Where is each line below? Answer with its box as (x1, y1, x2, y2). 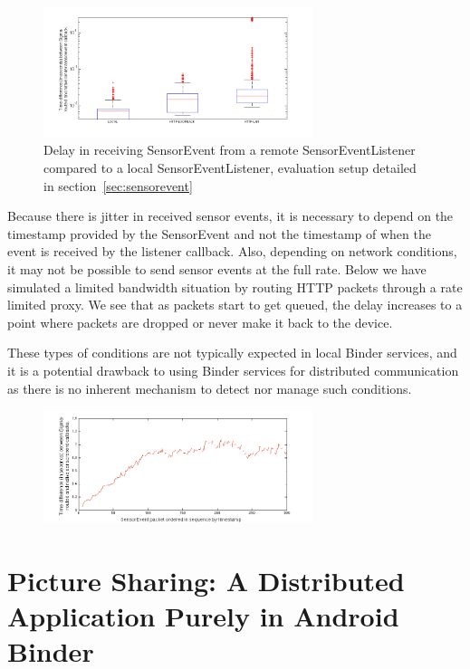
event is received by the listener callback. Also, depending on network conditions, (7, 242, 457, 261)
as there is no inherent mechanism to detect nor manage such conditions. (7, 378, 412, 397)
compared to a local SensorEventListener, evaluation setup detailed (43, 158, 417, 177)
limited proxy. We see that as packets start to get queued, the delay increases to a (7, 295, 463, 314)
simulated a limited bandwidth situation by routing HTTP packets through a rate (7, 277, 463, 296)
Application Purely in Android (7, 597, 399, 634)
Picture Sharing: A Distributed (7, 561, 405, 598)
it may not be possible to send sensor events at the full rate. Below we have (7, 260, 427, 279)
